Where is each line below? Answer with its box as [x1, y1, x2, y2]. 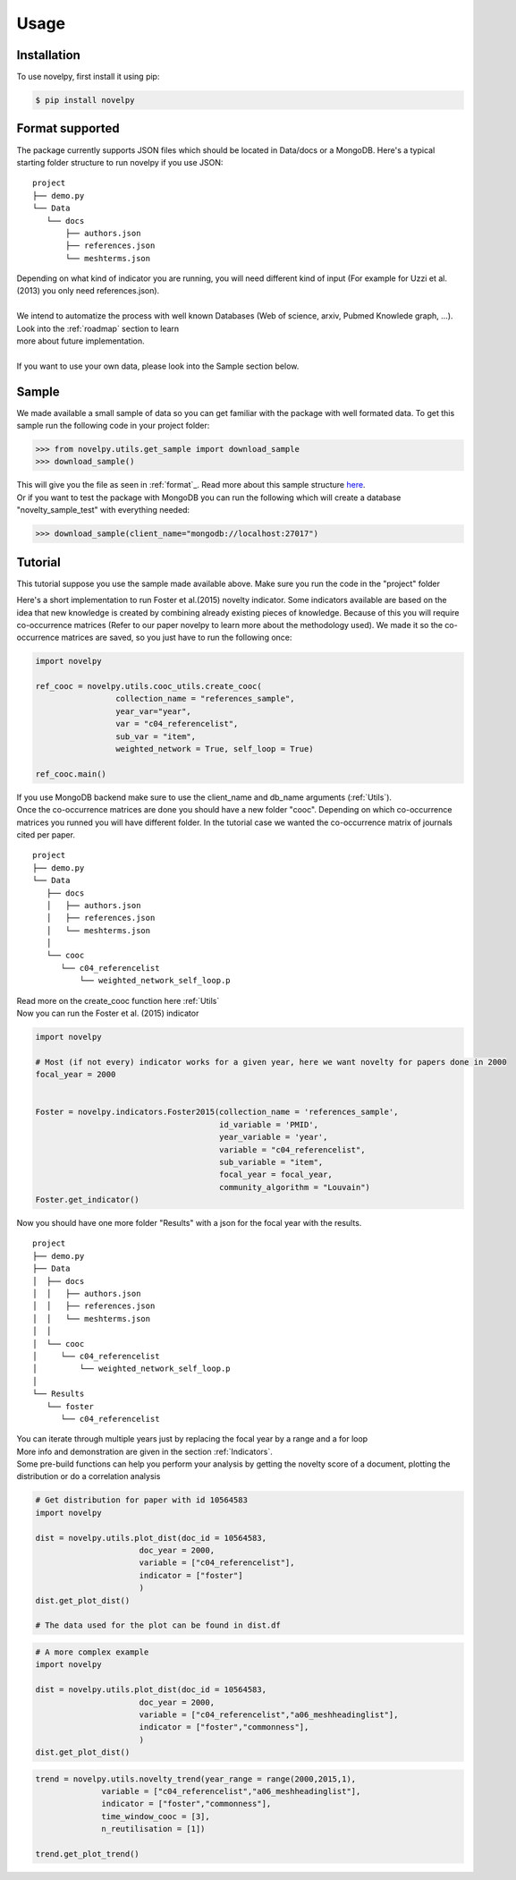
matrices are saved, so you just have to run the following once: [61, 632, 292, 643]
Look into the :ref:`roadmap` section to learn [16, 323, 180, 334]
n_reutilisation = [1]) [101, 1824, 206, 1834]
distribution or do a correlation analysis [16, 1471, 161, 1482]
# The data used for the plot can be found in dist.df [35, 1621, 281, 1630]
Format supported [16, 121, 120, 136]
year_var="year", [114, 706, 191, 716]
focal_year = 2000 [35, 1069, 116, 1080]
